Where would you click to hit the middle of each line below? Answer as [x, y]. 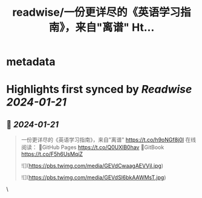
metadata [31, 62]
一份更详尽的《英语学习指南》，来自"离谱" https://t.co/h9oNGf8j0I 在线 [109, 140]
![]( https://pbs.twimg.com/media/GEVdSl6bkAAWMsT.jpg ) [93, 177]
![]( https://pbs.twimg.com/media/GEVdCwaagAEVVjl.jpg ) [92, 166]
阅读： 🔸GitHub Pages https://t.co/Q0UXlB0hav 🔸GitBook [93, 147]
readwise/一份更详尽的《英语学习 [96, 12]
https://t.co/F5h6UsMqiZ [52, 154]
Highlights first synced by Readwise [99, 90]
